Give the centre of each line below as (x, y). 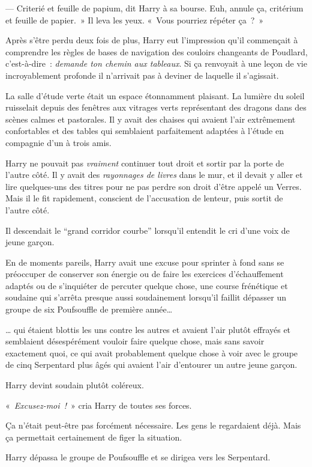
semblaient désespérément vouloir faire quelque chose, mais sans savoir (135, 341)
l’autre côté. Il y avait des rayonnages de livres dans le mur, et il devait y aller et (154, 175)
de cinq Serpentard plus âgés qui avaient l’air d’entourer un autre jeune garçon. (151, 365)
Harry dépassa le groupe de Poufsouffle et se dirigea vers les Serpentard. (138, 457)
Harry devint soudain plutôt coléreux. (75, 385)
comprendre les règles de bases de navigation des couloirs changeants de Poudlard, (157, 51)
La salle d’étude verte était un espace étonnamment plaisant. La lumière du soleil (155, 95)
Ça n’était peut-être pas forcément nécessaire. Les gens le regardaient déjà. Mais (153, 425)
